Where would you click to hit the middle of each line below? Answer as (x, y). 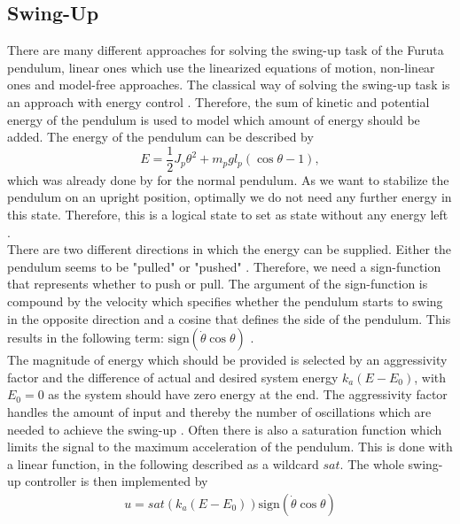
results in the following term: (86, 338)
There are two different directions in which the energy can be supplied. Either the (230, 249)
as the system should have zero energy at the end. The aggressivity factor (248, 394)
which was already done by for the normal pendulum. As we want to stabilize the (228, 179)
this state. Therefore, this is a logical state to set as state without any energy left (228, 215)
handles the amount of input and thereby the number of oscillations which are (219, 411)
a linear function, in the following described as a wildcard (163, 463)
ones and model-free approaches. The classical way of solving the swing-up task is (229, 85)
